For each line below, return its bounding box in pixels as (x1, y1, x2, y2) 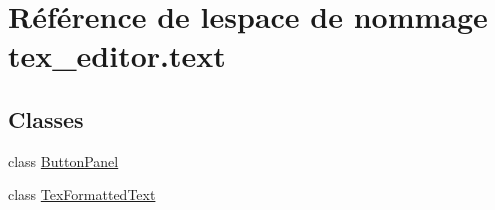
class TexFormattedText (8, 184, 156, 205)
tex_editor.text (8, 35, 226, 76)
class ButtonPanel (8, 150, 119, 171)
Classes (8, 103, 84, 134)
